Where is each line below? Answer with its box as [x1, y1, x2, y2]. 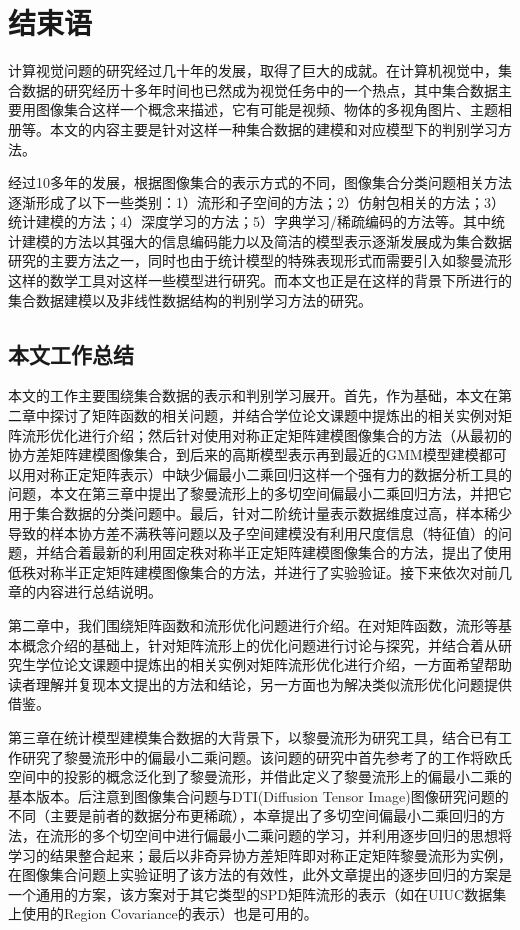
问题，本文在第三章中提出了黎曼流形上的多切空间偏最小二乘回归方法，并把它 [8, 483, 512, 504]
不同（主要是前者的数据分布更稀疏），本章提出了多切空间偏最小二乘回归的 [8, 805, 491, 826]
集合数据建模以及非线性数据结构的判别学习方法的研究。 [8, 289, 372, 310]
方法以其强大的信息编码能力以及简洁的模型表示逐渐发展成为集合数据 [63, 230, 512, 251]
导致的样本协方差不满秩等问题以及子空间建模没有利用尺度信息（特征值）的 [8, 522, 498, 543]
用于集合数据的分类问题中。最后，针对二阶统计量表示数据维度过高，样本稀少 [8, 503, 512, 524]
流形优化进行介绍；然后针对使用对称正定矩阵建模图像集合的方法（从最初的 [21, 424, 512, 445]
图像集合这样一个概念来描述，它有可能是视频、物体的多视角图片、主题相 [35, 99, 512, 120]
